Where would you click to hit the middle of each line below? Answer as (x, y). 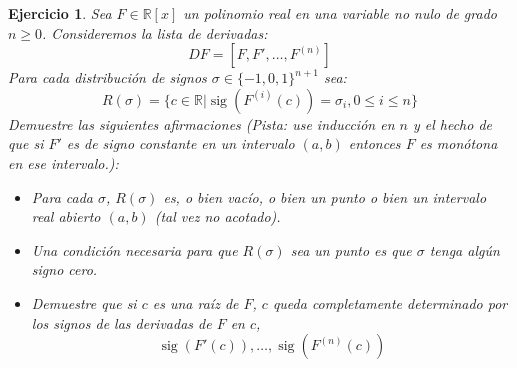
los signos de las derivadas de (121, 322)
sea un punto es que (351, 249)
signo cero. (64, 269)
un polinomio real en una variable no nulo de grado (340, 13)
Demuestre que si (84, 302)
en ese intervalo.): (63, 162)
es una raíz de (195, 302)
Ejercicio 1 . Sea (60, 13)
